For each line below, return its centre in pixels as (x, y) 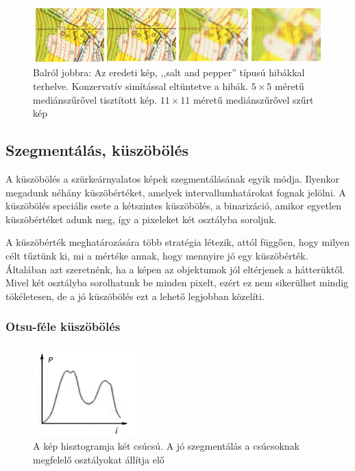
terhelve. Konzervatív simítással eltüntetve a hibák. (141, 86)
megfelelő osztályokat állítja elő (99, 459)
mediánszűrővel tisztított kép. (95, 99)
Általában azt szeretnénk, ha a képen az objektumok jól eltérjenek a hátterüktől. (175, 269)
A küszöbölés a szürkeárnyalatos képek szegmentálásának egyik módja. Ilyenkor (173, 179)
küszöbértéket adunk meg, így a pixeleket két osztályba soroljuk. (141, 219)
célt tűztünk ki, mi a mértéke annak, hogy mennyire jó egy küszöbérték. (157, 255)
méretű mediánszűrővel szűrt (253, 99)
